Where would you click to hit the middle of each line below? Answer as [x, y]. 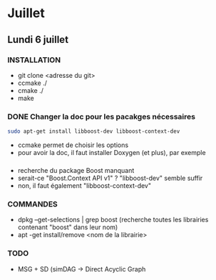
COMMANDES [33, 204]
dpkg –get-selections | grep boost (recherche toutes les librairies [113, 220]
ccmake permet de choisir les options [73, 145]
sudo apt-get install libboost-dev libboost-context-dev [94, 131]
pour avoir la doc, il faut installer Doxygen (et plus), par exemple [112, 153]
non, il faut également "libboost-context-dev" [84, 185]
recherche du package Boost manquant [76, 170]
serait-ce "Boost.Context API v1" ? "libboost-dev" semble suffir [110, 178]
